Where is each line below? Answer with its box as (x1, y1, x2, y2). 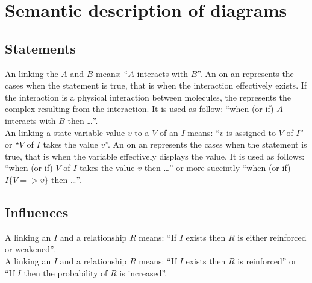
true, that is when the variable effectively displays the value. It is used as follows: (5, 149, 305, 162)
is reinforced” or (237, 254, 297, 267)
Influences (5, 202, 69, 221)
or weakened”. (5, 243, 55, 255)
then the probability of (23, 266, 108, 279)
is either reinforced (237, 231, 307, 243)
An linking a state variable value (5, 126, 125, 138)
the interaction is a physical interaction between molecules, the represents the (5, 90, 291, 103)
